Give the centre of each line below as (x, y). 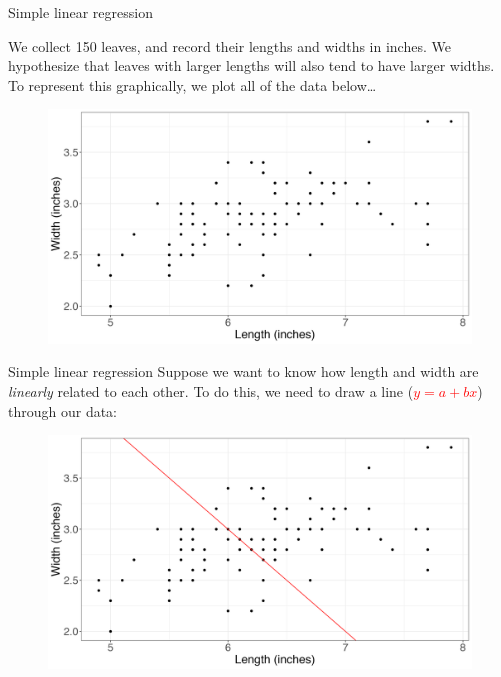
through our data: (63, 410)
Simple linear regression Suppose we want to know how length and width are (243, 371)
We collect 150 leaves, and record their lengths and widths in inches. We (229, 45)
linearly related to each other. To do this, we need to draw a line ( (211, 390)
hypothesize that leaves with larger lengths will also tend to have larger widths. (251, 65)
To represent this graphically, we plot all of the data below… (192, 84)
